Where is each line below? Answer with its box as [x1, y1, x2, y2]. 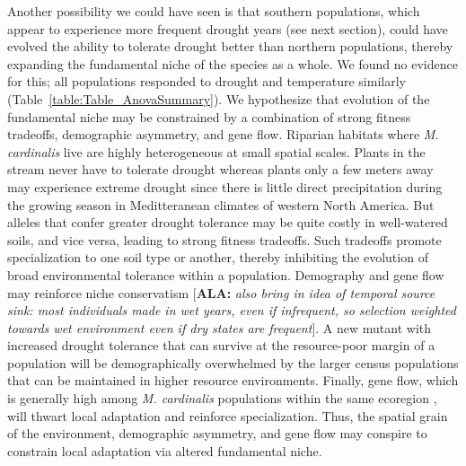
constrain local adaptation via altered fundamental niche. [7, 441, 322, 460]
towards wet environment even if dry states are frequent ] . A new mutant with [7, 318, 432, 337]
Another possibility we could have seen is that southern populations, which [7, 2, 420, 20]
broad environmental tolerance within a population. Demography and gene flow [7, 265, 444, 284]
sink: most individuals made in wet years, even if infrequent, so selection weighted [7, 301, 456, 320]
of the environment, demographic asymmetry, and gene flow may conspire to [7, 424, 427, 443]
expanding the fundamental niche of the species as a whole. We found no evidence [7, 54, 458, 73]
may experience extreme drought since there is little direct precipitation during [7, 177, 443, 196]
